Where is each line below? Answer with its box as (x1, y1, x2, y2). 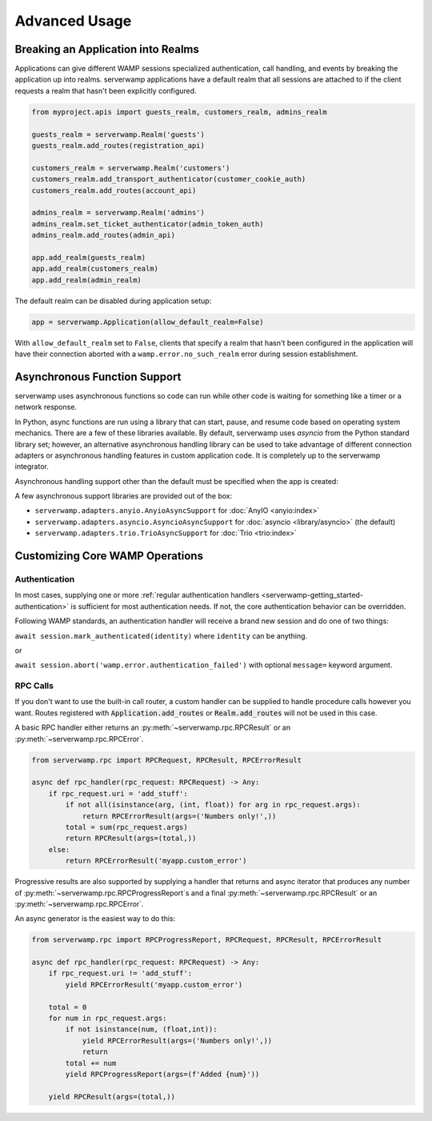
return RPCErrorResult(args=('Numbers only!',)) (82, 811, 277, 820)
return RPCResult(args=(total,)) (65, 834, 197, 843)
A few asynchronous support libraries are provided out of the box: (14, 491, 233, 501)
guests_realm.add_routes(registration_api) (31, 141, 206, 150)
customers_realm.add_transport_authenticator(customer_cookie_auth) (31, 174, 306, 184)
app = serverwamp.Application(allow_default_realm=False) (31, 317, 264, 326)
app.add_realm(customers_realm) (31, 264, 159, 274)
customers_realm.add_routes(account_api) (31, 186, 197, 195)
